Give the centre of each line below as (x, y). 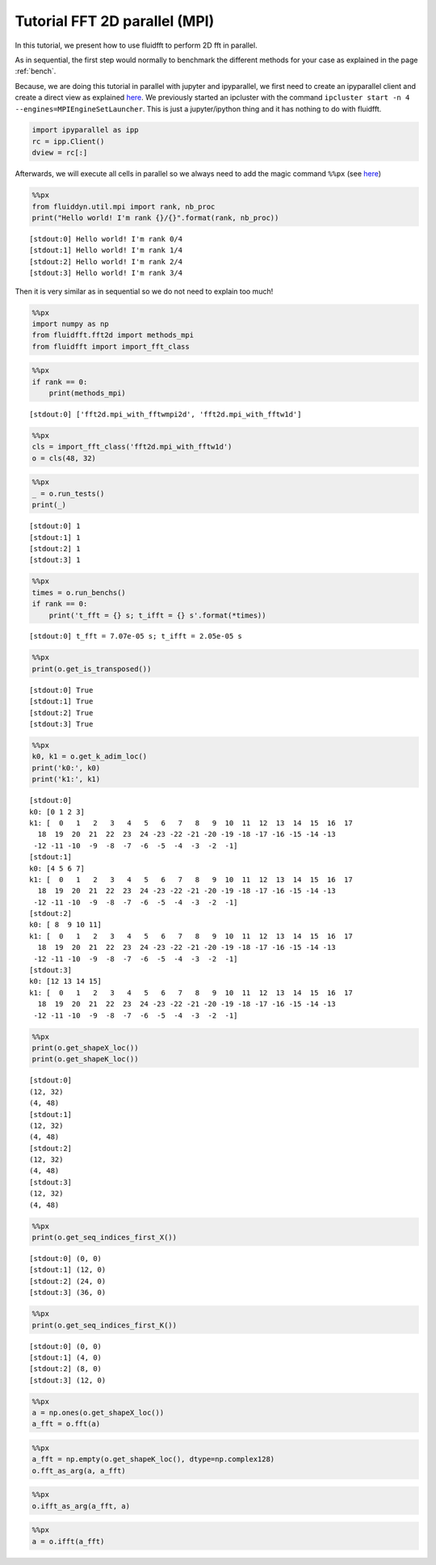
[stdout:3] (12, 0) (68, 1380)
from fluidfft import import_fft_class (111, 346)
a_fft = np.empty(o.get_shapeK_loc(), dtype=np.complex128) (153, 1460)
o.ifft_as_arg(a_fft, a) (81, 1506)
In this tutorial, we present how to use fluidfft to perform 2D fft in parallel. (136, 45)
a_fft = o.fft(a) (66, 1424)
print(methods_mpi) (88, 393)
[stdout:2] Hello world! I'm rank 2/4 (106, 262)
